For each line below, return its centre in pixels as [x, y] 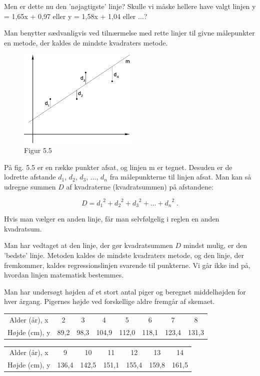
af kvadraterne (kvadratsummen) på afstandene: [140, 186]
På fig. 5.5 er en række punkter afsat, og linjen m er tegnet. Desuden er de [118, 167]
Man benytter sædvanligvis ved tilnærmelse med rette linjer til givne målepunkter [129, 33]
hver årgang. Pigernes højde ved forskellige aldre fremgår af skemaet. [109, 301]
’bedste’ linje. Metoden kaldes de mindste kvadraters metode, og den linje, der [124, 255]
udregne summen [30, 186]
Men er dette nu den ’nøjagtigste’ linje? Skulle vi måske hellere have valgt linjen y [130, 6]
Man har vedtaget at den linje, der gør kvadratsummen [88, 245]
